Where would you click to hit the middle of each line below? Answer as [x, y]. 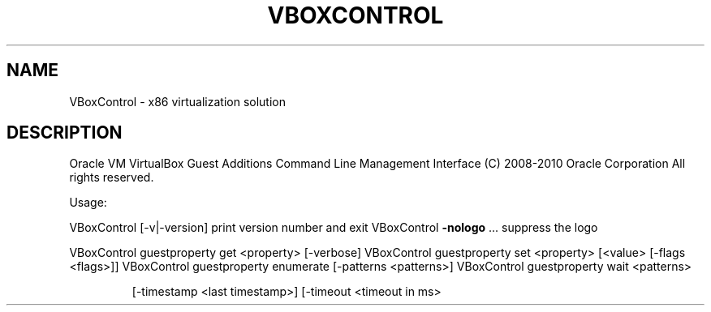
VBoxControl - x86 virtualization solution [177, 101]
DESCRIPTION [65, 133]
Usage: [88, 203]
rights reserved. [112, 177]
